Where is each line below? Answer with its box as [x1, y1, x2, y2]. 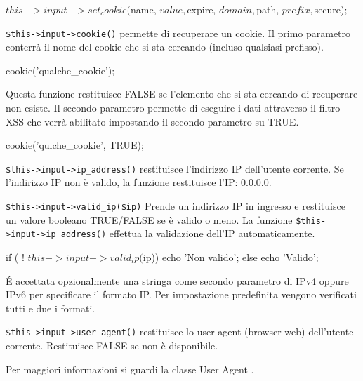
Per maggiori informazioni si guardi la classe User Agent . [6, 361, 254, 376]
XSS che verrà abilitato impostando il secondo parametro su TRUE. [6, 114, 299, 128]
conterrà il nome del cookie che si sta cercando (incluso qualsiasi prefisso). [6, 39, 324, 54]
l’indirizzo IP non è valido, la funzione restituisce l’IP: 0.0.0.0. [6, 175, 272, 189]
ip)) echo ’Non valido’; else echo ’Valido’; [143, 250, 319, 265]
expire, [187, 2, 216, 16]
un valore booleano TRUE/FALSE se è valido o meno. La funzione [6, 212, 293, 227]
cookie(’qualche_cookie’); [6, 62, 115, 77]
